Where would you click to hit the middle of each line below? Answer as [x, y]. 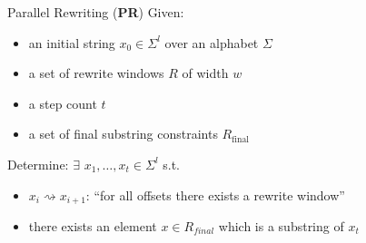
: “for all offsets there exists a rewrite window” [215, 194]
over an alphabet [212, 42]
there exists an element [93, 226]
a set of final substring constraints [123, 134]
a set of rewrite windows [96, 73]
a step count [63, 103]
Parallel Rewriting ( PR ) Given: [96, 12]
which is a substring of [281, 226]
